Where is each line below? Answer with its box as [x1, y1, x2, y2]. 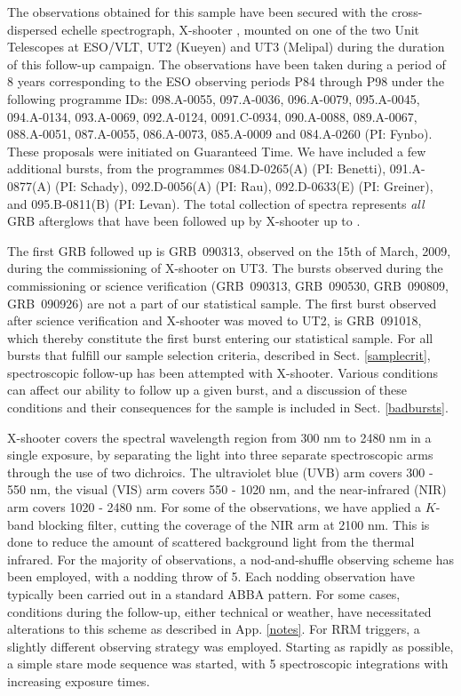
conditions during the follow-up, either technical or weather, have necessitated [7, 602, 432, 620]
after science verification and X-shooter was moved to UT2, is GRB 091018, [7, 311, 422, 330]
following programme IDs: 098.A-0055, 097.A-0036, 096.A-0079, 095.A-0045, [7, 89, 420, 108]
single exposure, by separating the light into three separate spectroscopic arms [7, 445, 433, 464]
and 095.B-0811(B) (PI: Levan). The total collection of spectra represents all [7, 194, 425, 212]
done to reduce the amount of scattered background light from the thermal [7, 532, 415, 551]
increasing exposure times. [7, 671, 150, 690]
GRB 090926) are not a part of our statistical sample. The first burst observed [7, 293, 437, 312]
